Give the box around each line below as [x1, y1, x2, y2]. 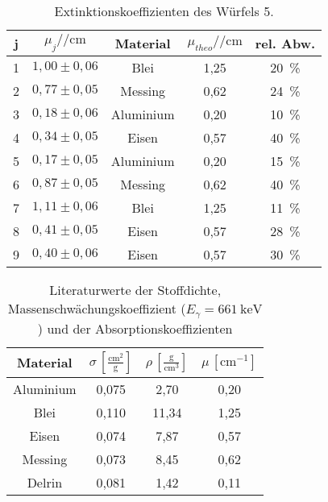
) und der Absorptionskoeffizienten [37, 318, 233, 338]
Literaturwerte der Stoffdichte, [49, 280, 222, 299]
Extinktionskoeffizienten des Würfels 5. [54, 2, 274, 20]
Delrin [27, 472, 63, 492]
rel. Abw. [255, 34, 316, 52]
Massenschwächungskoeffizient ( [7, 299, 186, 317]
